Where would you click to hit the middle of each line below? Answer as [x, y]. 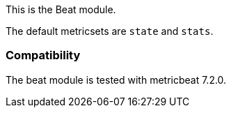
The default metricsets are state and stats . [110, 31]
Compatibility [43, 55]
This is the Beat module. [61, 9]
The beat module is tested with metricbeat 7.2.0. [116, 80]
